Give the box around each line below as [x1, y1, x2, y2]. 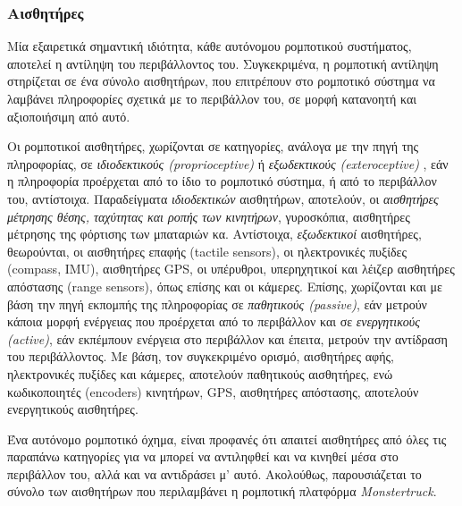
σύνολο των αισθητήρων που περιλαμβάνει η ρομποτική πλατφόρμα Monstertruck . [7, 482, 437, 501]
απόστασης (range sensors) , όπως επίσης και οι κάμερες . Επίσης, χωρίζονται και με [7, 276, 442, 295]
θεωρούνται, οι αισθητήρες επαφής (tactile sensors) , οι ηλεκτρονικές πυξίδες [7, 241, 407, 260]
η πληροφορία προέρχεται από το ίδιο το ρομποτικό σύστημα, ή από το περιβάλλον [7, 172, 437, 190]
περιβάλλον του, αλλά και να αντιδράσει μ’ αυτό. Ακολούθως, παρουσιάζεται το [7, 464, 422, 483]
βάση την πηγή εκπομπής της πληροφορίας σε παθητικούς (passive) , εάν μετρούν [7, 294, 427, 313]
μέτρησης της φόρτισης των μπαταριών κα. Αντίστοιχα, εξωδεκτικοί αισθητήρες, [7, 224, 422, 243]
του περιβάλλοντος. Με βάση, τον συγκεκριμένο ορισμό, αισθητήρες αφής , [7, 347, 394, 366]
